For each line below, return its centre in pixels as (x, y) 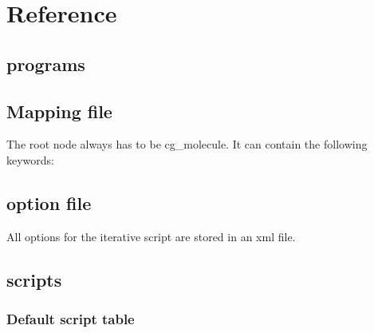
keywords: (31, 159)
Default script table (71, 319)
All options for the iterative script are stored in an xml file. (151, 236)
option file (49, 202)
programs (46, 63)
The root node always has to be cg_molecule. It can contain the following (187, 144)
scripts (34, 279)
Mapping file (59, 111)
